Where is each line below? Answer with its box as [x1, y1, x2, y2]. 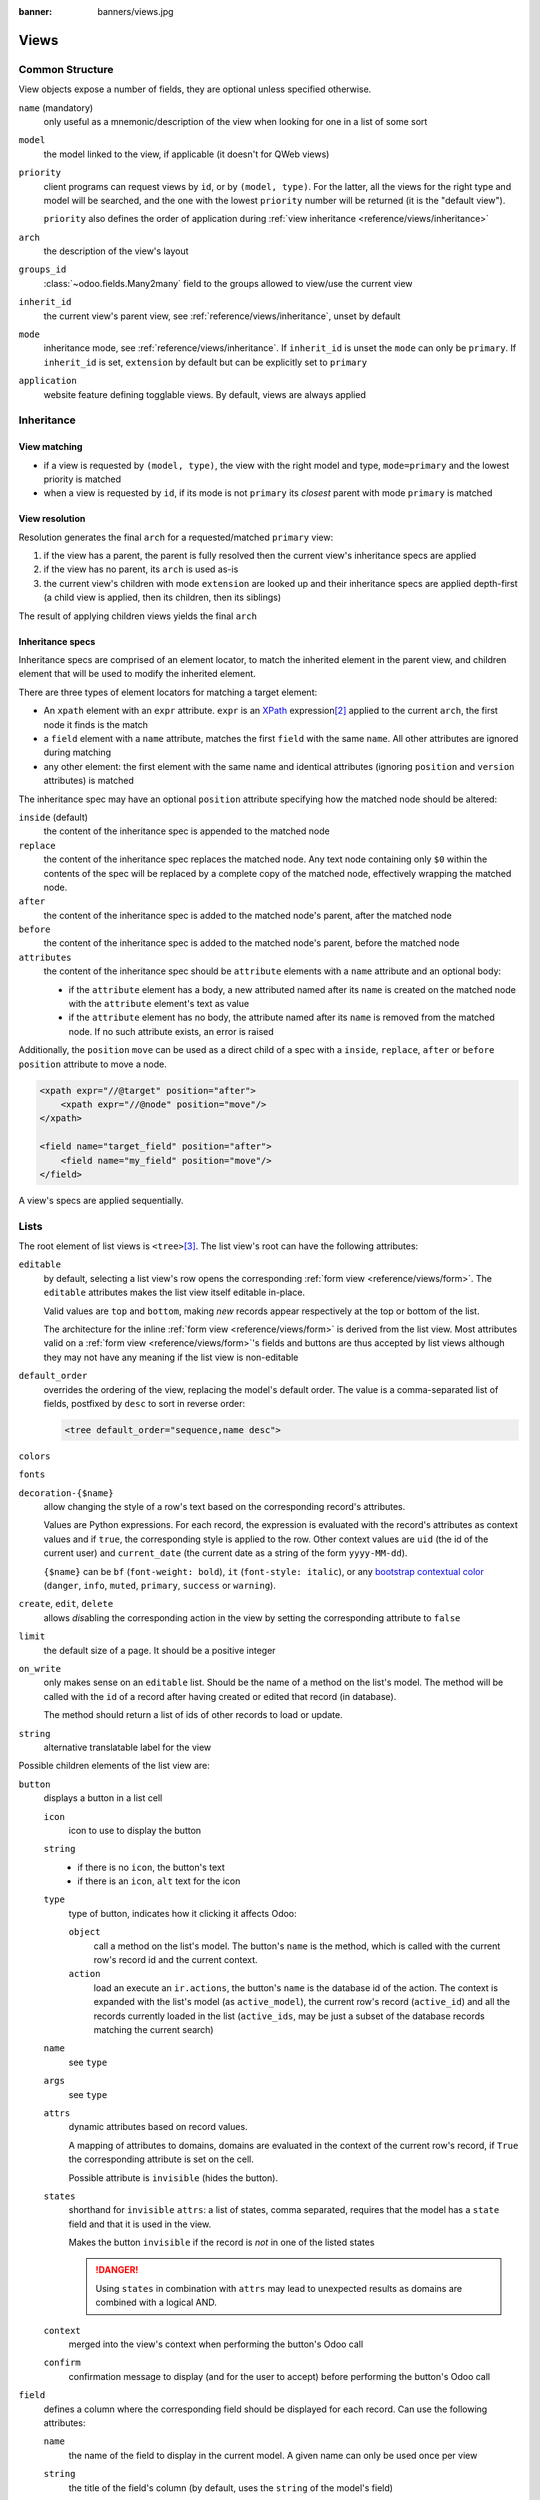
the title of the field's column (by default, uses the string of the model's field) [68, 2481, 394, 2494]
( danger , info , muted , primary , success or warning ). [43, 1580, 277, 1592]
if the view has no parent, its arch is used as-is [43, 563, 239, 575]
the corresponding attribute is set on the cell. [68, 2153, 254, 2165]
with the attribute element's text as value [68, 998, 250, 1010]
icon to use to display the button [68, 1824, 202, 1836]
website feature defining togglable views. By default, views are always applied [43, 388, 367, 400]
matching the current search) [93, 2023, 214, 2035]
